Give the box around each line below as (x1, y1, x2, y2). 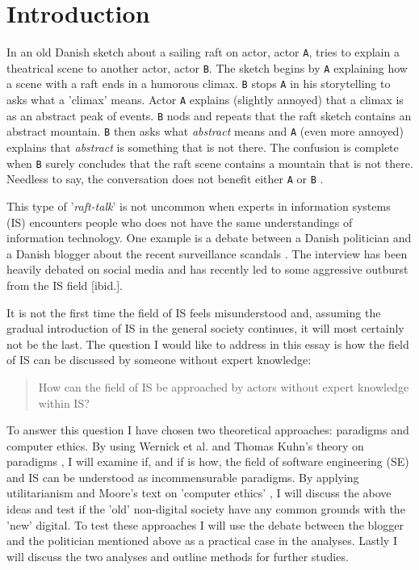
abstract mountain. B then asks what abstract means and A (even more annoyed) (6, 123, 404, 140)
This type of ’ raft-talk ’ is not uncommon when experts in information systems (6, 197, 391, 214)
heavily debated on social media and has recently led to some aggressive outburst (6, 261, 409, 278)
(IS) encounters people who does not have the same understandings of (6, 213, 353, 230)
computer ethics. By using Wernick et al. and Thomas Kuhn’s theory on (6, 437, 364, 454)
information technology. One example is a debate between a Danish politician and (6, 229, 412, 246)
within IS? (38, 394, 90, 411)
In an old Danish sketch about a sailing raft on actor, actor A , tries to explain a (6, 44, 400, 61)
